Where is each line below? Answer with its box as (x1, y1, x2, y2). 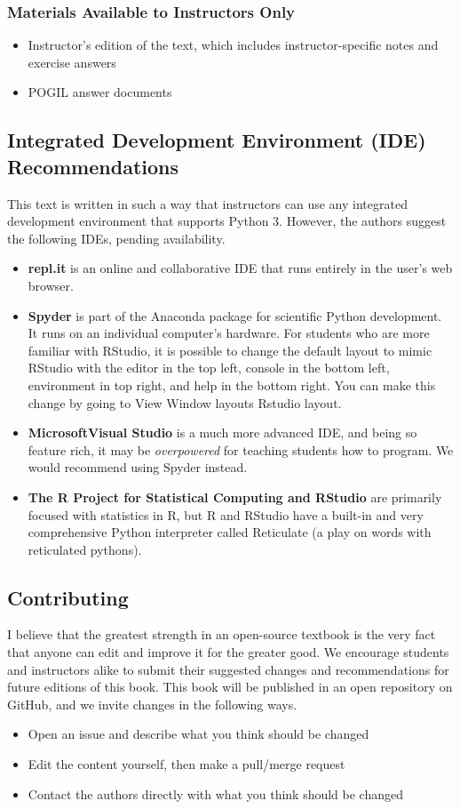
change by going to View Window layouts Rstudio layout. (28, 393, 342, 412)
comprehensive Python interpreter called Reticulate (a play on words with (28, 523, 432, 541)
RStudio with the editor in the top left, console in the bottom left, (28, 358, 390, 377)
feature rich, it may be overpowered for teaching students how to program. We (28, 440, 454, 459)
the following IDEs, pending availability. (7, 228, 226, 247)
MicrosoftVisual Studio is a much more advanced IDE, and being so (28, 423, 417, 442)
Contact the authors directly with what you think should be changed (28, 784, 404, 803)
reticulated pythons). (28, 540, 142, 558)
